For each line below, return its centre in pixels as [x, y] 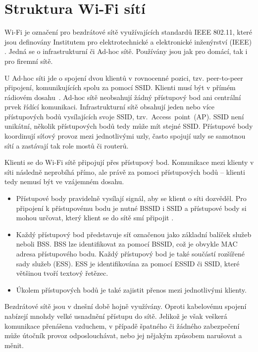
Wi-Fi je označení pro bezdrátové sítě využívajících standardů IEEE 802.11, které [129, 32]
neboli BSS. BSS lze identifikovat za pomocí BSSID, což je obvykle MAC [127, 244]
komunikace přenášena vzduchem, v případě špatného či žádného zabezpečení [122, 326]
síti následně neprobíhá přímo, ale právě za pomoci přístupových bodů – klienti [125, 172]
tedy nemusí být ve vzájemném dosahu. [64, 181]
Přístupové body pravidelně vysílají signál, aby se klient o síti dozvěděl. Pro [131, 198]
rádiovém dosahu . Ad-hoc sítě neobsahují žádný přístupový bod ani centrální [123, 97]
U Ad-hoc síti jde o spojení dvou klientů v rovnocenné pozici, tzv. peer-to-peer [124, 77]
